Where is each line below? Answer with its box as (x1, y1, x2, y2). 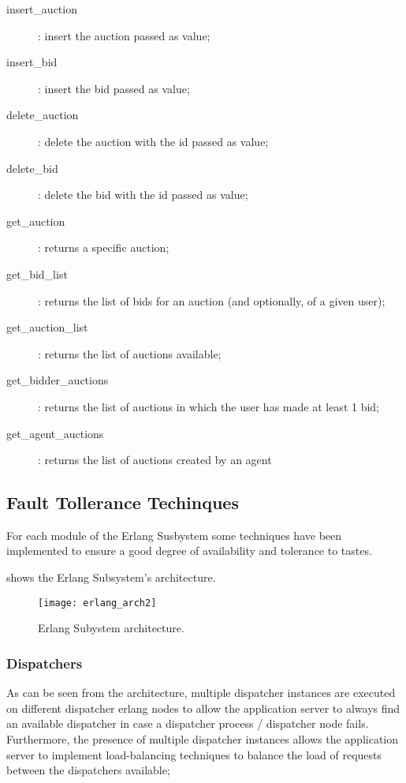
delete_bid (6, 159, 58, 176)
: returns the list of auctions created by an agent (38, 451, 272, 468)
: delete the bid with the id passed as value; (38, 186, 248, 203)
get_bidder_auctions (6, 372, 109, 388)
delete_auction (6, 107, 79, 123)
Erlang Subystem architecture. (38, 620, 184, 636)
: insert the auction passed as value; (38, 27, 210, 43)
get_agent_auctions (6, 425, 104, 441)
